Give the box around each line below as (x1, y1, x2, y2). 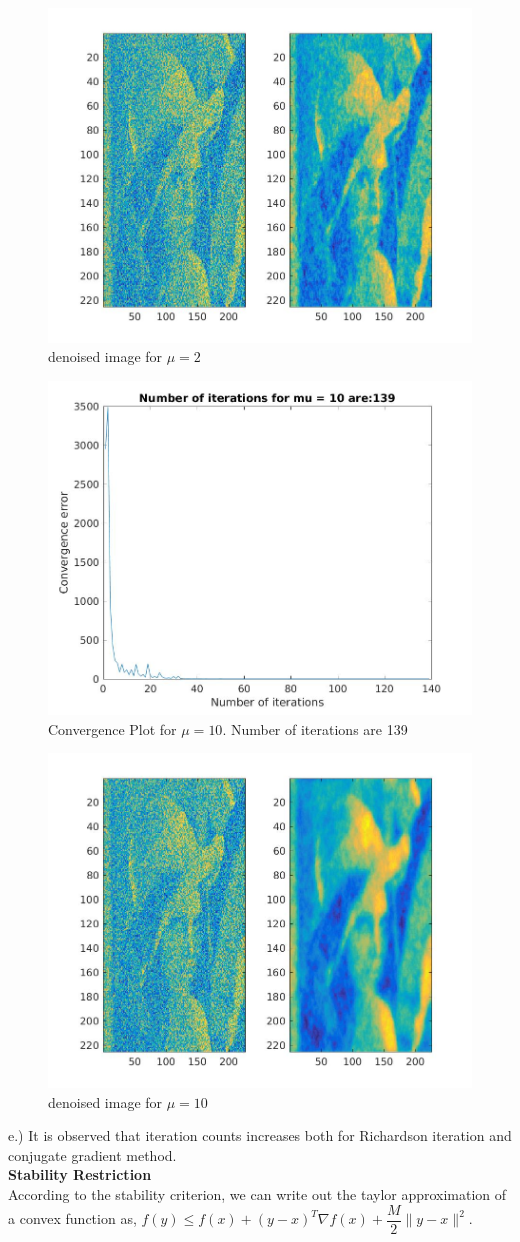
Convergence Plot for (48, 718, 177, 739)
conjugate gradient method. (8, 1144, 177, 1165)
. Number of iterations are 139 (222, 718, 408, 739)
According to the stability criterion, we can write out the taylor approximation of (8, 1183, 507, 1204)
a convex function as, (8, 1208, 137, 1228)
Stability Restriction (8, 1164, 152, 1185)
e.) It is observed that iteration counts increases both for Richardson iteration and (8, 1125, 512, 1146)
